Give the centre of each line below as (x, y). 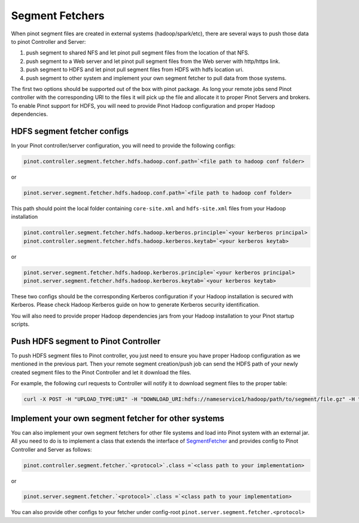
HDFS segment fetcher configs (70, 131)
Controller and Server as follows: (51, 449)
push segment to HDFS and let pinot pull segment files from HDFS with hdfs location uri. (135, 69)
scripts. (20, 324)
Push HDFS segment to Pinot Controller (86, 341)
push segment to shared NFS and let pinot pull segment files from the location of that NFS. (138, 53)
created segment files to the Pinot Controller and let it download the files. (101, 372)
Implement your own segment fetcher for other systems (118, 418)
